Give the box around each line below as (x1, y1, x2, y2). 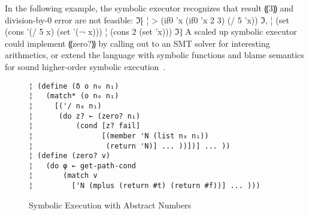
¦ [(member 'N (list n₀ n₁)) (29, 131, 209, 140)
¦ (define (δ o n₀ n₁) (29, 81, 119, 90)
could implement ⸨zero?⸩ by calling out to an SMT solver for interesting (5, 37, 270, 49)
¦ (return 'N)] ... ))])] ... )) (29, 141, 231, 150)
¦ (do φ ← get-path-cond (29, 161, 136, 170)
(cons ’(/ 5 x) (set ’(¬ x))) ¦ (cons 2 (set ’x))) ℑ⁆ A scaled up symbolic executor (5, 25, 297, 38)
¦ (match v (29, 171, 98, 180)
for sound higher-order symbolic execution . (5, 60, 166, 72)
